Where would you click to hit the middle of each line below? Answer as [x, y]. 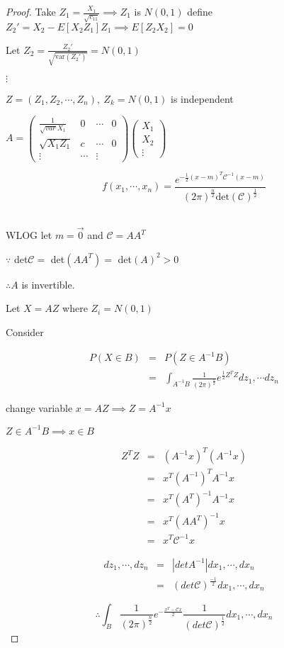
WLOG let [29, 235]
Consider [25, 331]
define [200, 11]
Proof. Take [31, 11]
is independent [202, 98]
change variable [39, 407]
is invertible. [48, 284]
